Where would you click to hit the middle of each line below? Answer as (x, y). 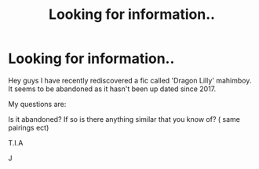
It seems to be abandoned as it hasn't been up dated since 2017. (112, 89)
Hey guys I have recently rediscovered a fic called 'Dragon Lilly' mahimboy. (130, 80)
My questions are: (37, 104)
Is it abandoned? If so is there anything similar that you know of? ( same (124, 119)
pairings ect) (29, 127)
